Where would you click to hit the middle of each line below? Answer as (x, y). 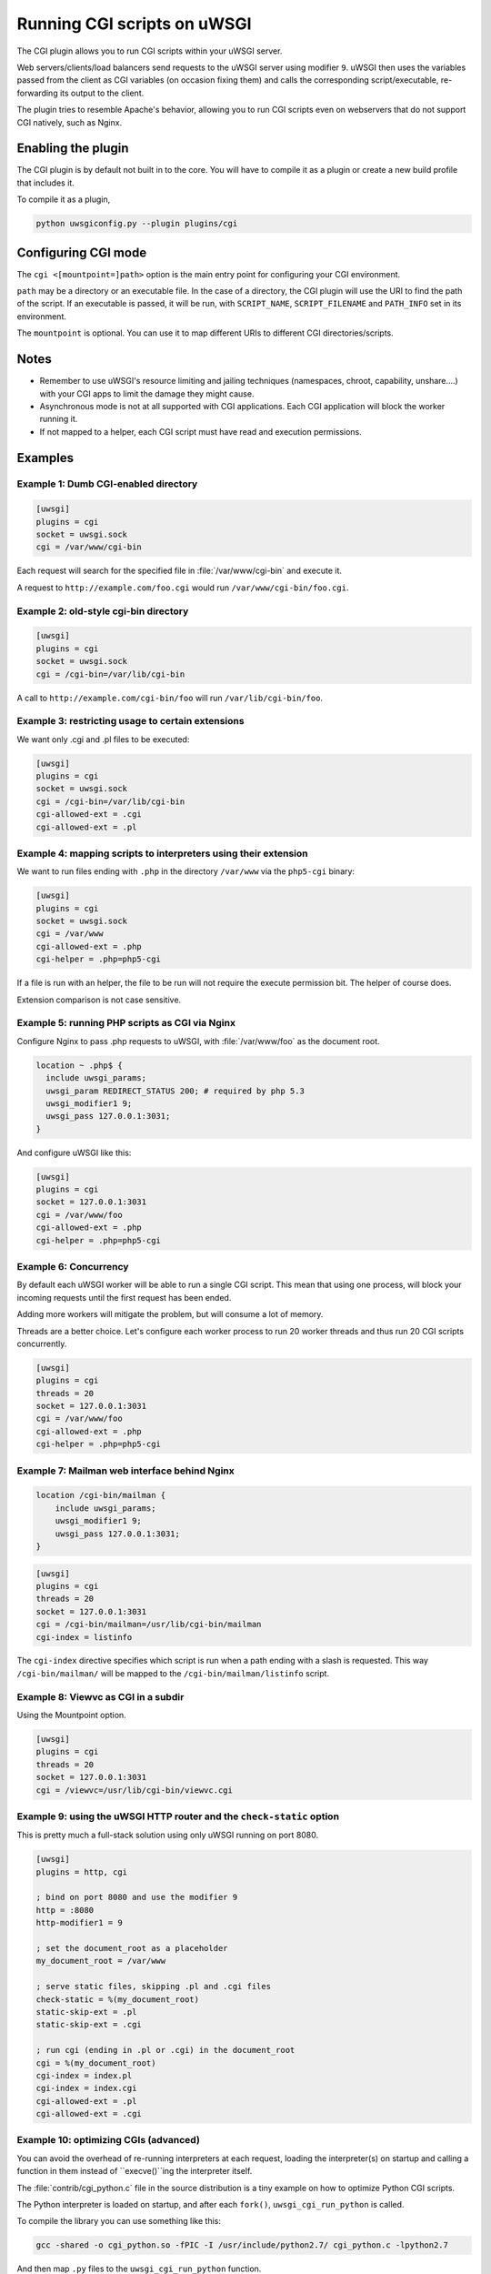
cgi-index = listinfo (84, 1637)
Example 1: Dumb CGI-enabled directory (107, 484)
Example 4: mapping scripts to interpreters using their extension (162, 853)
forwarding (37, 93)
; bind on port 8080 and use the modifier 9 (137, 1897)
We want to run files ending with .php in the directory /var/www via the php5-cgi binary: (185, 871)
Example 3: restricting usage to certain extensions (130, 721)
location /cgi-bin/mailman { (101, 1495)
